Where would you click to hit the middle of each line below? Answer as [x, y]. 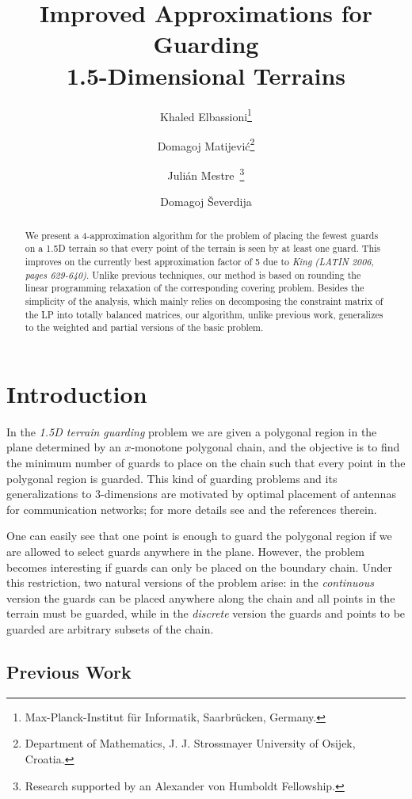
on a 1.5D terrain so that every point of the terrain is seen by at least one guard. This [203, 248]
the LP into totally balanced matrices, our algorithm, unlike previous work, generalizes [204, 314]
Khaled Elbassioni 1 [206, 115]
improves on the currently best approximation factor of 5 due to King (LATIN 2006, [199, 261]
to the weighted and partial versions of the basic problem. [144, 327]
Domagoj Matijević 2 [206, 144]
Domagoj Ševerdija [206, 202]
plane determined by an [64, 447]
